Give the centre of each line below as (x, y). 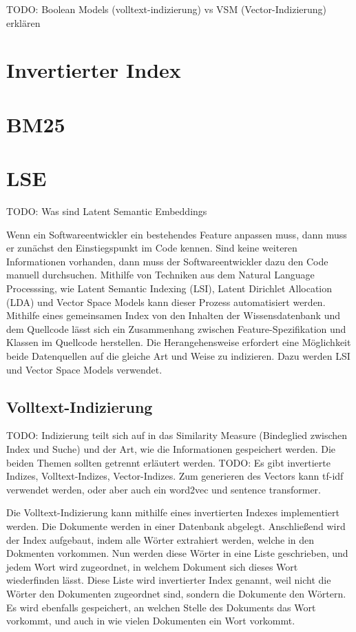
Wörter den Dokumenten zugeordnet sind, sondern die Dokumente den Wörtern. (176, 593)
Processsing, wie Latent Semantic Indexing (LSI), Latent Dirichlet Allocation (169, 288)
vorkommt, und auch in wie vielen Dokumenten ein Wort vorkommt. (151, 621)
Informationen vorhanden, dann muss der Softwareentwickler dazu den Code (167, 261)
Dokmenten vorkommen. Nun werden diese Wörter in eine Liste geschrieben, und (177, 553)
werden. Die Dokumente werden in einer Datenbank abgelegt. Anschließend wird (176, 526)
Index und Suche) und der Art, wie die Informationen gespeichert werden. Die (171, 448)
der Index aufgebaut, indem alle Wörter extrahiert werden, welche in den (160, 539)
